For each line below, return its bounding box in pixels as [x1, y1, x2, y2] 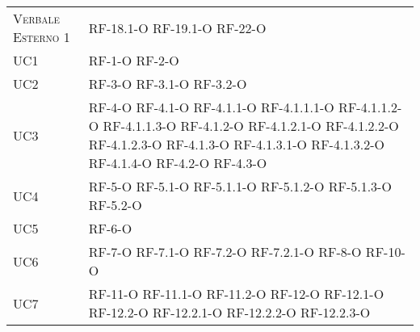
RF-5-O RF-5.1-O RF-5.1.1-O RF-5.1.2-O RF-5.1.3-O [88, 177, 392, 195]
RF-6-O [88, 219, 132, 237]
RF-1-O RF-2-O [88, 51, 179, 69]
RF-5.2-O [88, 195, 142, 214]
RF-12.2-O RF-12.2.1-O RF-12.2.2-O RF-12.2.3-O [88, 303, 371, 321]
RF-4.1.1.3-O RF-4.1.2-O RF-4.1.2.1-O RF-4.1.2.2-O [103, 116, 399, 135]
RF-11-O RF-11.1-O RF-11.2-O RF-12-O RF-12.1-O [88, 284, 384, 303]
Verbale [13, 9, 60, 27]
